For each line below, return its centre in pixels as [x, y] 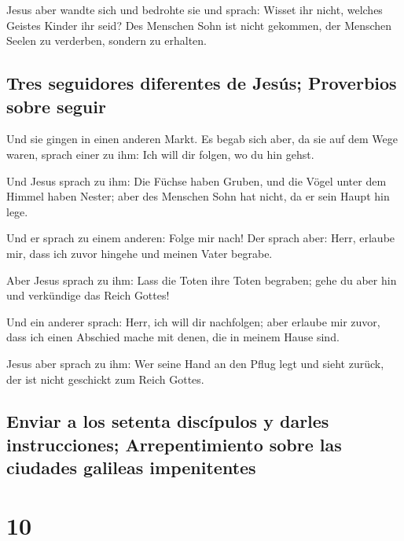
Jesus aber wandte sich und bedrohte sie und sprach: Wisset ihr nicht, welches [195, 9]
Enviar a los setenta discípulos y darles [168, 421]
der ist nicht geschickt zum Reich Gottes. [105, 379]
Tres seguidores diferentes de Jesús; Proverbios [202, 83]
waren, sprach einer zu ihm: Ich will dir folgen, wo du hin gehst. [160, 154]
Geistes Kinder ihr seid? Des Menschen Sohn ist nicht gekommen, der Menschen [199, 25]
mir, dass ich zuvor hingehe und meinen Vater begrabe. [140, 253]
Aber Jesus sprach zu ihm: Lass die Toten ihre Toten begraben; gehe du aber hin [202, 280]
